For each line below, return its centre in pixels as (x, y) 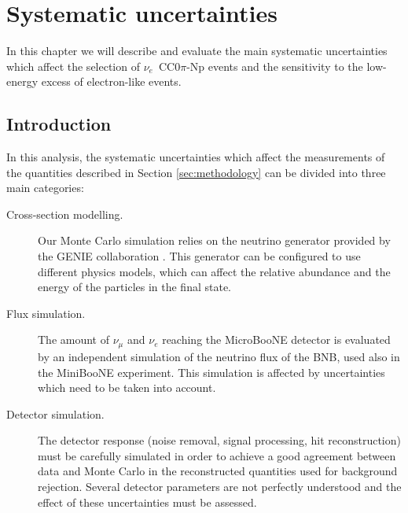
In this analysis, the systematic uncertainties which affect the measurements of (196, 157)
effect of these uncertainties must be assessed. (147, 502)
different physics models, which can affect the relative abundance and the (214, 271)
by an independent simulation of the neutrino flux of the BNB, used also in (219, 356)
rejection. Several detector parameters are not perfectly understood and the (220, 487)
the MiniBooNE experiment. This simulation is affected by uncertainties (211, 372)
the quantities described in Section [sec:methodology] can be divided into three (196, 172)
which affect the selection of (73, 66)
